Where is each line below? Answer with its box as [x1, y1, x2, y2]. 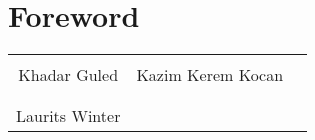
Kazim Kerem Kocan [136, 63, 284, 87]
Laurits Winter [16, 104, 121, 128]
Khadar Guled [18, 63, 119, 87]
